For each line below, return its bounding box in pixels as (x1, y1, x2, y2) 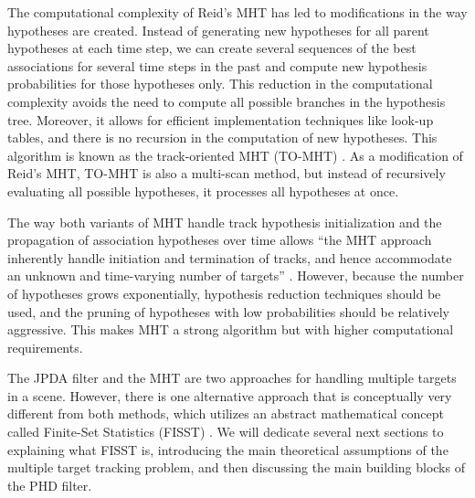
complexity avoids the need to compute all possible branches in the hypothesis (7, 91, 446, 111)
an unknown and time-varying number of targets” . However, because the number (7, 266, 464, 285)
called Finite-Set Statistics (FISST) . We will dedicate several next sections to (7, 422, 444, 441)
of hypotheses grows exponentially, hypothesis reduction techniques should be (7, 283, 441, 302)
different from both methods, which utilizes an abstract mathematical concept (7, 404, 444, 423)
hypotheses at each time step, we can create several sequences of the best (7, 38, 417, 58)
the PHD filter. (7, 475, 92, 494)
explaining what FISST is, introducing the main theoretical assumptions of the (7, 440, 449, 459)
